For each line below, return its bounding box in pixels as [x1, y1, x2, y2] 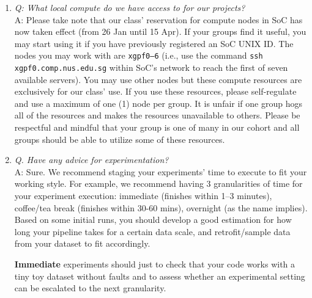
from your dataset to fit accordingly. [14, 237, 150, 250]
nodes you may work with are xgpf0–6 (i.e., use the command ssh [14, 49, 263, 62]
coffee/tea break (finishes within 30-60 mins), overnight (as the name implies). [14, 201, 308, 214]
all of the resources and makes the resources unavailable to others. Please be [14, 109, 300, 122]
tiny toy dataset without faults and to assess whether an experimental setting [14, 269, 305, 282]
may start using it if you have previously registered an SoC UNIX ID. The [14, 37, 294, 49]
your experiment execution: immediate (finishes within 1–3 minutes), [14, 189, 272, 202]
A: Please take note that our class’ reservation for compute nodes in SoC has [14, 13, 303, 26]
